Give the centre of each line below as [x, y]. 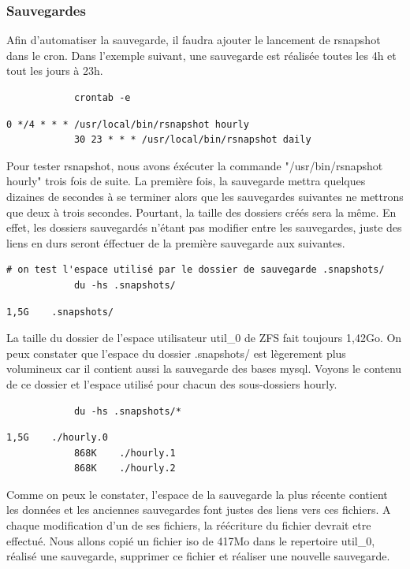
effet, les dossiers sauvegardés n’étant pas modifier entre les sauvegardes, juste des [204, 227]
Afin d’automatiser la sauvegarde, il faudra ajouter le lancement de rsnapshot [194, 40]
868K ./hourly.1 [125, 453]
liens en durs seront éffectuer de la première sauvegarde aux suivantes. [176, 242]
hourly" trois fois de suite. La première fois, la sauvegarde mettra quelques [186, 181]
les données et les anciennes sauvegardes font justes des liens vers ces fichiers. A [199, 509]
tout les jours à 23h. [55, 71]
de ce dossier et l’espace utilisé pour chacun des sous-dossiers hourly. [172, 383]
